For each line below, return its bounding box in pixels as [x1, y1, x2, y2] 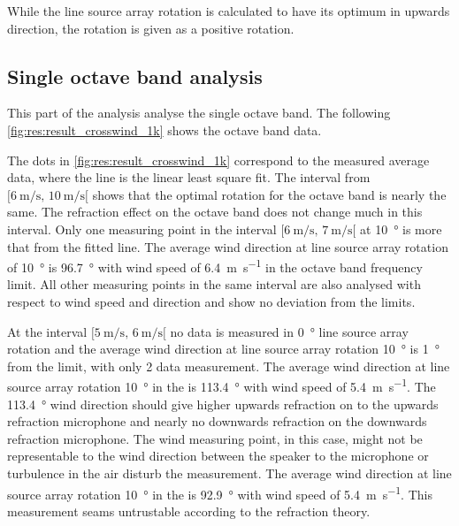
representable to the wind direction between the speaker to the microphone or [7, 446, 429, 465]
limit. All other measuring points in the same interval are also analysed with [7, 275, 421, 293]
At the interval [7, 322, 88, 340]
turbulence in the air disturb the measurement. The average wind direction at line [7, 463, 452, 482]
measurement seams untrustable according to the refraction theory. [7, 501, 371, 520]
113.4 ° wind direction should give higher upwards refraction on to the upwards [7, 394, 439, 413]
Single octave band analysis [7, 62, 263, 89]
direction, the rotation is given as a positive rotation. [7, 19, 295, 37]
